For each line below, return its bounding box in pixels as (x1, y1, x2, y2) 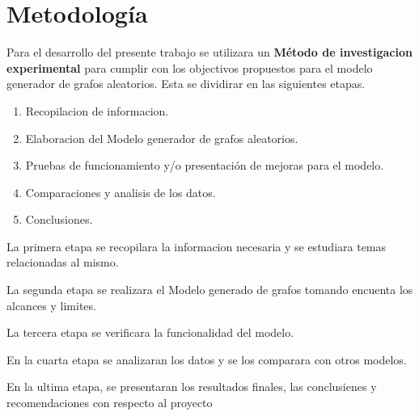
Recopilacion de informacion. (25, 102, 169, 119)
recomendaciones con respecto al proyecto (6, 394, 213, 411)
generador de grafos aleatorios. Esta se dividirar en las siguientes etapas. (6, 75, 366, 92)
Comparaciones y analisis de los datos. (25, 183, 216, 200)
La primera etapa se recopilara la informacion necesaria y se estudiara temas (6, 237, 387, 254)
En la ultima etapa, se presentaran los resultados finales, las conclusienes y (6, 378, 377, 395)
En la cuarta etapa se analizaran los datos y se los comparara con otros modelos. (6, 351, 407, 368)
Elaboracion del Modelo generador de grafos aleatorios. (25, 129, 298, 146)
